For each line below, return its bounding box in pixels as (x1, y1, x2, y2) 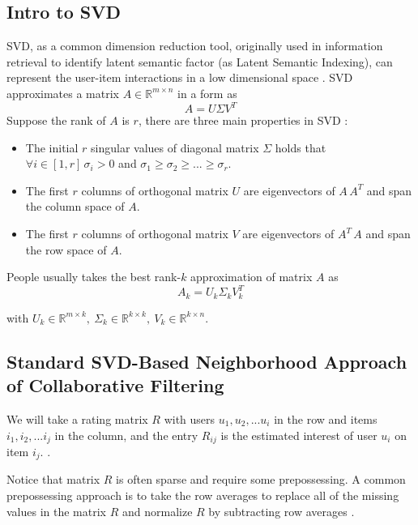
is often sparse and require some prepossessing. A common (116, 471, 406, 488)
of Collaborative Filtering (6, 373, 224, 398)
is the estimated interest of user (220, 426, 377, 443)
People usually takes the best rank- (6, 268, 181, 285)
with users (164, 410, 215, 427)
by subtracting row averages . (208, 502, 355, 519)
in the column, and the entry (54, 426, 198, 443)
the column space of (25, 198, 125, 215)
